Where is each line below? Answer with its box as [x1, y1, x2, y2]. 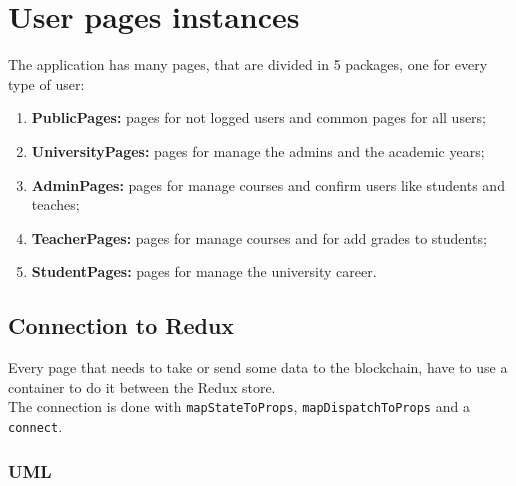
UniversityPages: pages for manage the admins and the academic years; [31, 140, 485, 161]
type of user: [8, 73, 85, 94]
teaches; [31, 194, 80, 215]
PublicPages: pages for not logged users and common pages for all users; [31, 107, 487, 128]
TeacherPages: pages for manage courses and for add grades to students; [31, 227, 487, 248]
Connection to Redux [8, 310, 235, 341]
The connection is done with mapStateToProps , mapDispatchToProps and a [8, 396, 470, 417]
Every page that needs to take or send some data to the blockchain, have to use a [8, 357, 508, 378]
